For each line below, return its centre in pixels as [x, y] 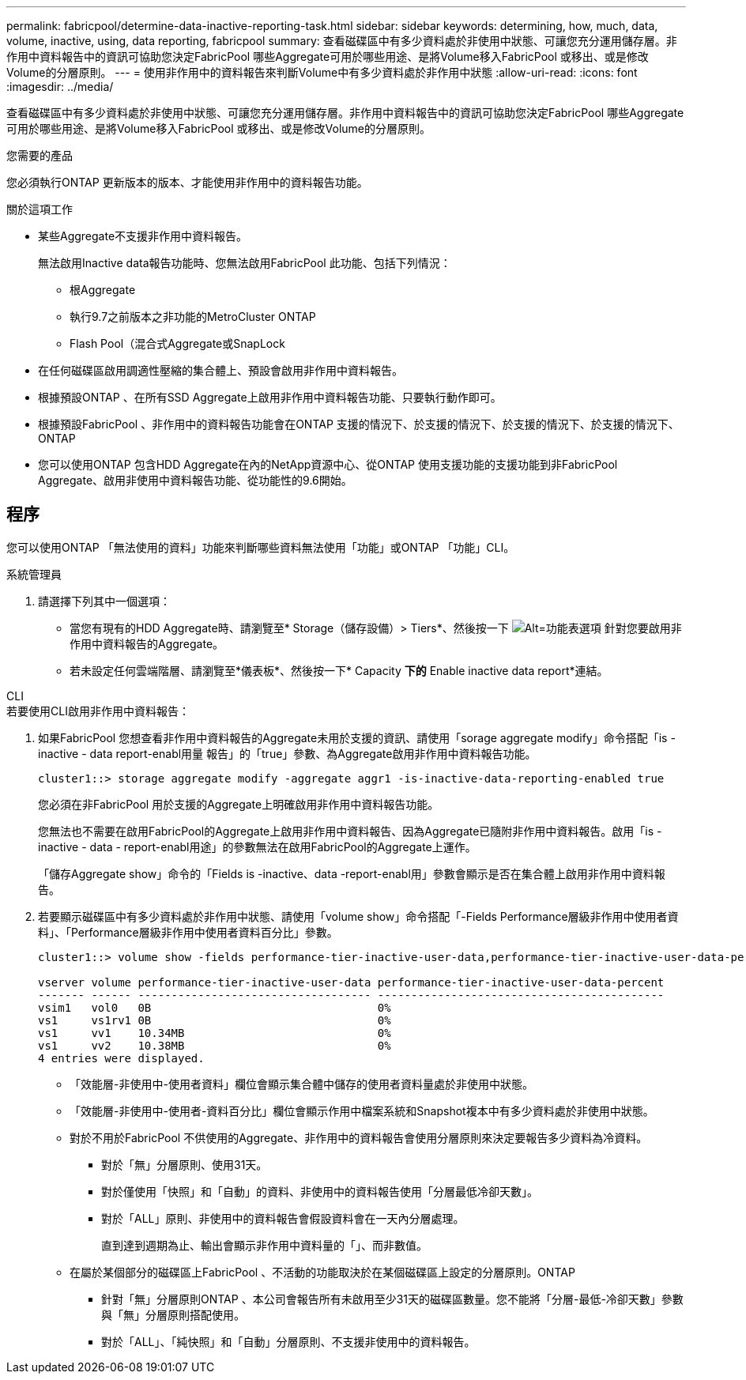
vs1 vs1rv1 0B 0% [215, 1020]
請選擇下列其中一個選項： [104, 601]
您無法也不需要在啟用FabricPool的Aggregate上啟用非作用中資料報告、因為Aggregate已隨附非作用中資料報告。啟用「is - [350, 831]
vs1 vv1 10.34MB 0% [215, 1033]
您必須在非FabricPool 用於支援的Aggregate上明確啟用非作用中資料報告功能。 [239, 804]
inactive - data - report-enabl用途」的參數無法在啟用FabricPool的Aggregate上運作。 [257, 846]
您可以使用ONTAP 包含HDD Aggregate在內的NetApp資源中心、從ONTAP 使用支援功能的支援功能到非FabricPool [328, 464]
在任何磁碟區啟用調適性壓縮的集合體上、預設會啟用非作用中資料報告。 [220, 370]
